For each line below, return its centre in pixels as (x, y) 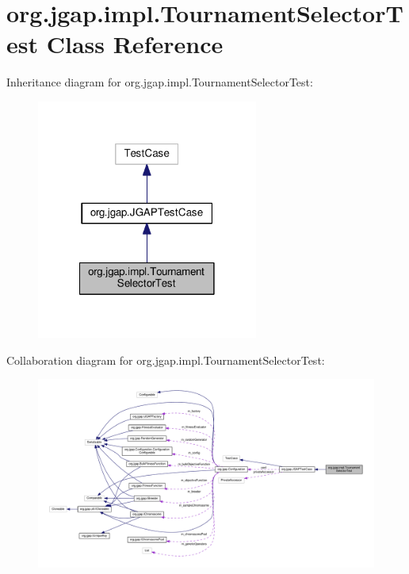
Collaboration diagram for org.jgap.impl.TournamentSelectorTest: (166, 360)
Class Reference (135, 44)
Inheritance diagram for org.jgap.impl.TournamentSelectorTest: (160, 82)
